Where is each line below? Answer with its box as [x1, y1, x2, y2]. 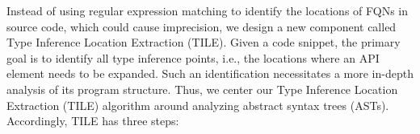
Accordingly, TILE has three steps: [6, 112, 179, 129]
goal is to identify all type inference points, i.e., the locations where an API [6, 49, 380, 66]
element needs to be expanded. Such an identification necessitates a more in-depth [6, 65, 414, 82]
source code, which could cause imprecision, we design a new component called [6, 18, 397, 35]
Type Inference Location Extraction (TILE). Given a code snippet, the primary [6, 34, 401, 51]
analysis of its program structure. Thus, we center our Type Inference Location [6, 80, 398, 97]
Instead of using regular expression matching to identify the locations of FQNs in [6, 2, 409, 18]
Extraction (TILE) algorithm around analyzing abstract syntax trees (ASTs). [6, 96, 389, 113]
